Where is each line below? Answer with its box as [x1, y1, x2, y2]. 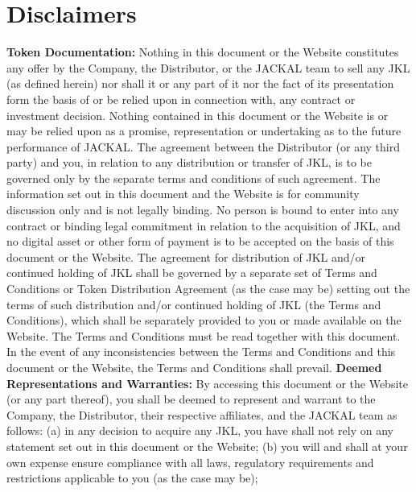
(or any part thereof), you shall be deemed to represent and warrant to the [6, 391, 376, 407]
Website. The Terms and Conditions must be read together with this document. [6, 327, 401, 344]
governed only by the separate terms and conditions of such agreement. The [6, 169, 381, 186]
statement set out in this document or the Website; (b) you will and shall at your [6, 437, 408, 454]
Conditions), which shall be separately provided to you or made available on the [6, 312, 402, 329]
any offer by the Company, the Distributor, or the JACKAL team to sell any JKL [6, 59, 410, 76]
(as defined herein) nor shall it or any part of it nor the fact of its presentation [6, 75, 394, 92]
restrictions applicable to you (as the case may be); [6, 469, 258, 486]
